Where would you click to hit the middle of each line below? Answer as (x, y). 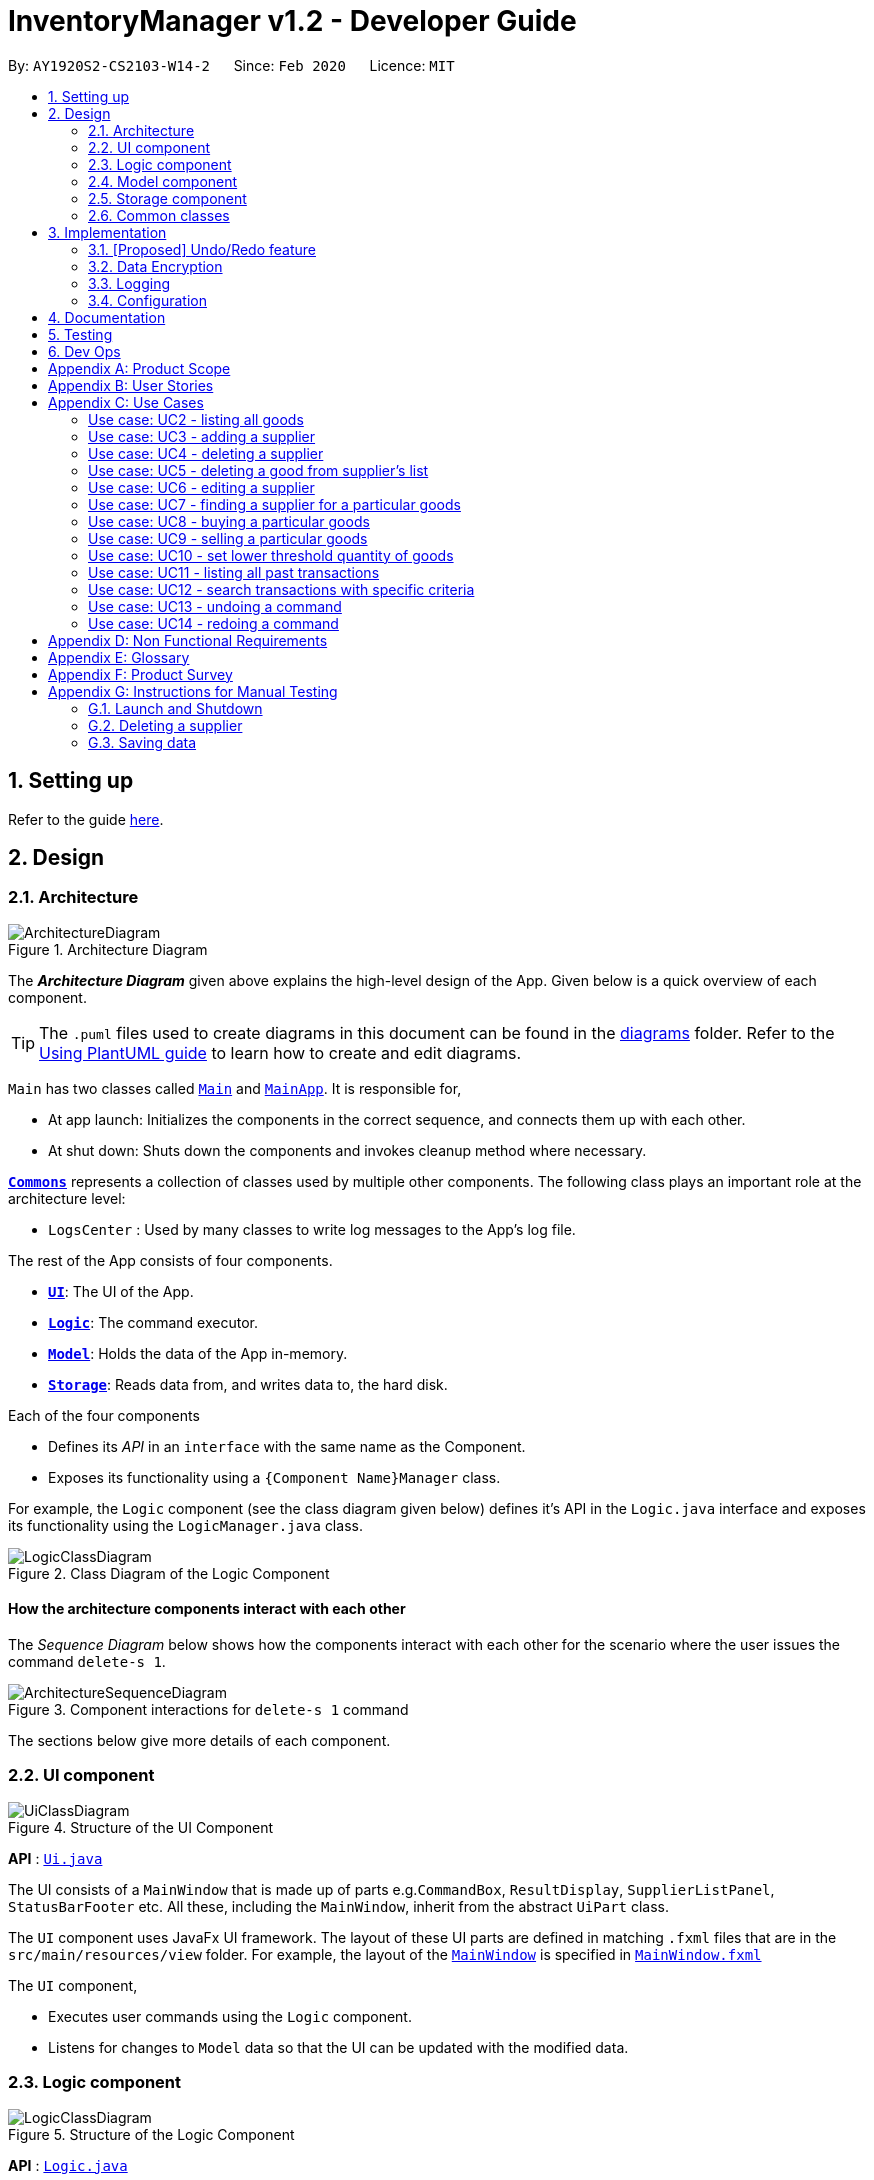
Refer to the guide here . (86, 819)
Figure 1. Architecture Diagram (108, 949)
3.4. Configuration (148, 300)
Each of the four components (104, 1415)
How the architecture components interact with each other (207, 1609)
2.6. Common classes (159, 215)
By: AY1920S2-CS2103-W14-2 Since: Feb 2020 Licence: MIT (231, 65)
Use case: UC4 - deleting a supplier (206, 453)
